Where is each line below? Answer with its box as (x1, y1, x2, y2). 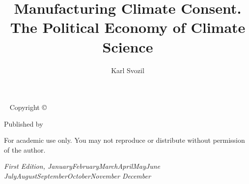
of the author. (4, 144, 46, 155)
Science (102, 36, 153, 56)
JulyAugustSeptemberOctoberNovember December (4, 171, 151, 181)
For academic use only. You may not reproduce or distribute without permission (4, 135, 245, 145)
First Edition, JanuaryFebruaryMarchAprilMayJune (4, 161, 160, 171)
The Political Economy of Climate (10, 17, 246, 37)
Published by (4, 118, 43, 129)
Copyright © (9, 102, 47, 112)
